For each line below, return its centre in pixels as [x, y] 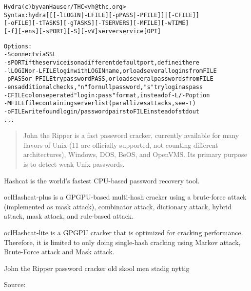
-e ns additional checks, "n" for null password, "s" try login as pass [104, 87]
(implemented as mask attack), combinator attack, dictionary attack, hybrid [118, 206]
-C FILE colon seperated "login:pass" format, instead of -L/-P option [107, 95]
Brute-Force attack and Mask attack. [59, 252]
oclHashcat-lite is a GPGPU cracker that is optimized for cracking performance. [124, 232]
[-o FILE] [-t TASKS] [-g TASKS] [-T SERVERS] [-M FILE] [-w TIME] [97, 23]
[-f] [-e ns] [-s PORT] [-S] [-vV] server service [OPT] [83, 31]
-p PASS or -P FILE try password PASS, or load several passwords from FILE [109, 79]
